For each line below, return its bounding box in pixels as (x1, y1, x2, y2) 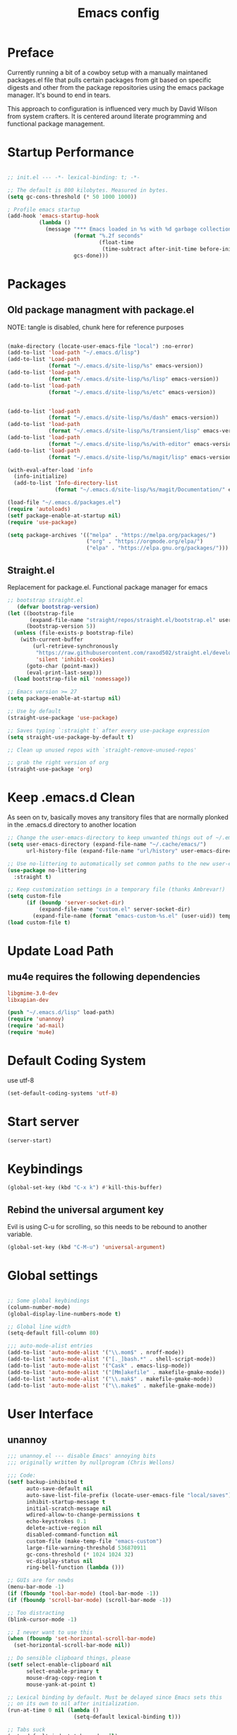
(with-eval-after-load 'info (7, 466, 93, 473)
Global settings (7, 1268, 99, 1284)
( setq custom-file (7, 893, 61, 900)
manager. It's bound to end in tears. (7, 91, 111, 99)
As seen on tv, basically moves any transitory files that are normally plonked (7, 813, 229, 822)
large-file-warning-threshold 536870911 (25, 1544, 147, 1551)
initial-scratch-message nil (25, 1505, 112, 1512)
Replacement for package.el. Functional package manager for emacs (7, 582, 208, 592)
